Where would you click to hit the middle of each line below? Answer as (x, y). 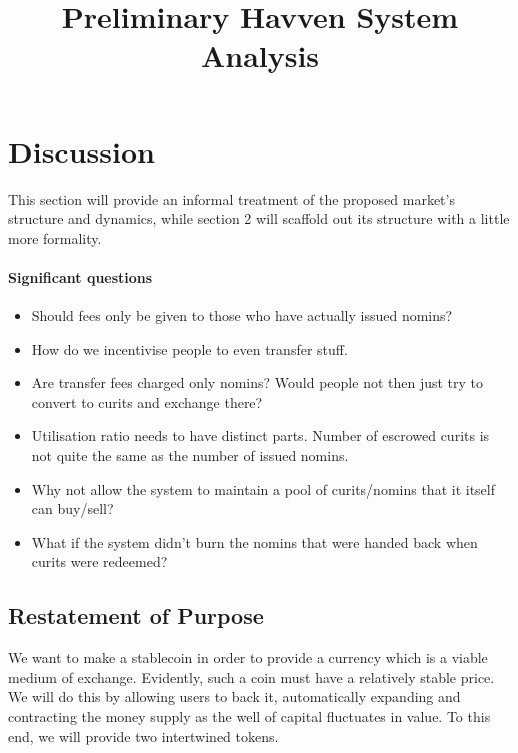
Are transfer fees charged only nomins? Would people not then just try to (257, 382)
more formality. (55, 237)
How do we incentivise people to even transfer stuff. (189, 348)
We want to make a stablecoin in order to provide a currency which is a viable (248, 657)
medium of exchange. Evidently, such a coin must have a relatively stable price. (251, 676)
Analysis (260, 55)
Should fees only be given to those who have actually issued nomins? (242, 315)
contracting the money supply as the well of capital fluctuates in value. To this (249, 716)
